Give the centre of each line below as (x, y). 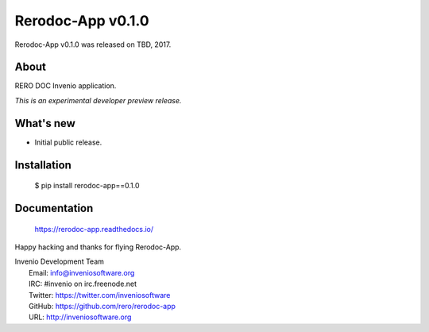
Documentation (54, 208)
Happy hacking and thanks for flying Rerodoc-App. (98, 247)
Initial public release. (68, 142)
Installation (43, 165)
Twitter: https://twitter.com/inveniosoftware (100, 295)
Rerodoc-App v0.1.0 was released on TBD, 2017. (93, 44)
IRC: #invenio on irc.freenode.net (83, 284)
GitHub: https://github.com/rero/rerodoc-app (102, 306)
